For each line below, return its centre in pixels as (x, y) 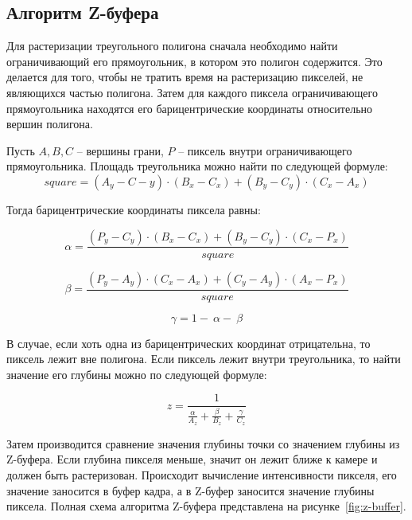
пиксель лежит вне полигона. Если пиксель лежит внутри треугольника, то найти (204, 359)
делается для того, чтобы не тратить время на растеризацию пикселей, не (185, 77)
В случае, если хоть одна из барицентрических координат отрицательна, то (189, 343)
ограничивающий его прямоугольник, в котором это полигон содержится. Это (194, 61)
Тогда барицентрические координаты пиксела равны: (134, 209)
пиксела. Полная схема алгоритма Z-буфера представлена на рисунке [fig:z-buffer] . (206, 506)
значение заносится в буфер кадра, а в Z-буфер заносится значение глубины (190, 490)
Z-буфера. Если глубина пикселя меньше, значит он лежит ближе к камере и (192, 459)
